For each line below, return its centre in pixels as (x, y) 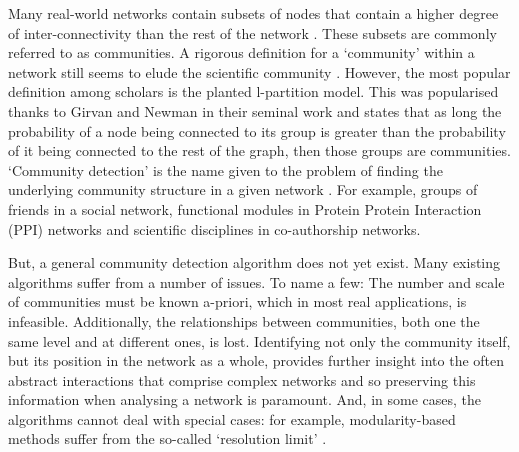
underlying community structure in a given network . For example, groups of (243, 189)
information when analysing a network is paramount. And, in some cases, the (245, 399)
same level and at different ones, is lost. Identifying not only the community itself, (259, 340)
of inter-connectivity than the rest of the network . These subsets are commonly (252, 32)
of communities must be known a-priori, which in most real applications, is (237, 301)
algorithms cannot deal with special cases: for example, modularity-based (232, 418)
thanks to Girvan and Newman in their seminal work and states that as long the (255, 110)
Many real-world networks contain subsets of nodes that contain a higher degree (253, 13)
